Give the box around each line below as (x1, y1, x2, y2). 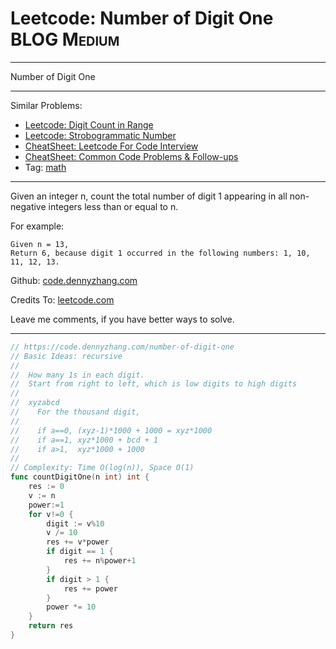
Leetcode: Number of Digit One (10, 7, 274, 30)
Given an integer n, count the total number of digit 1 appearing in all (10, 190, 288, 202)
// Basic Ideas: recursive (10, 351, 123, 361)
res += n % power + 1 (63, 556, 137, 566)
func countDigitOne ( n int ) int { (10, 472, 150, 482)
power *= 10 (46, 602, 97, 612)
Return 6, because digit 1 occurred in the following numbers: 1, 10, (10, 248, 311, 258)
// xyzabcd (10, 398, 60, 408)
